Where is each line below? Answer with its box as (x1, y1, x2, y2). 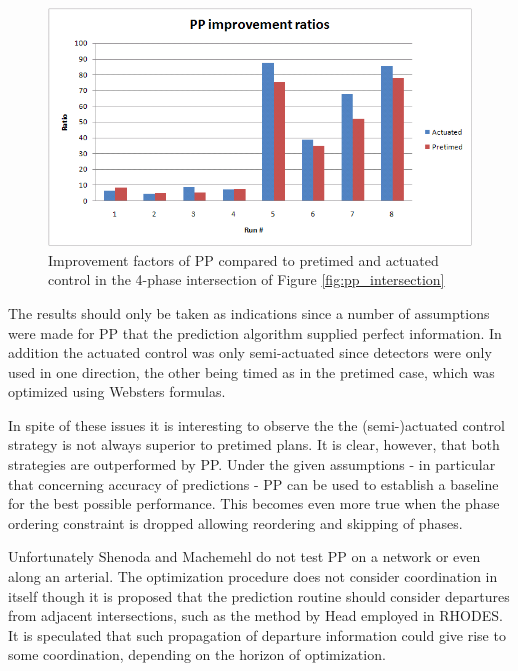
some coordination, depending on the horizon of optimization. (8, 644, 386, 665)
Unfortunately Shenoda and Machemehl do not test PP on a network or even (8, 546, 481, 567)
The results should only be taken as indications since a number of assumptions (8, 302, 490, 323)
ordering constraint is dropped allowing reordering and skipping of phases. (8, 512, 463, 533)
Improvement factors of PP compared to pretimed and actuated (48, 249, 439, 270)
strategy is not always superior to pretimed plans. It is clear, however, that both (8, 434, 500, 455)
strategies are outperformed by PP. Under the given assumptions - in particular (8, 454, 496, 475)
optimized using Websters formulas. (8, 381, 226, 402)
